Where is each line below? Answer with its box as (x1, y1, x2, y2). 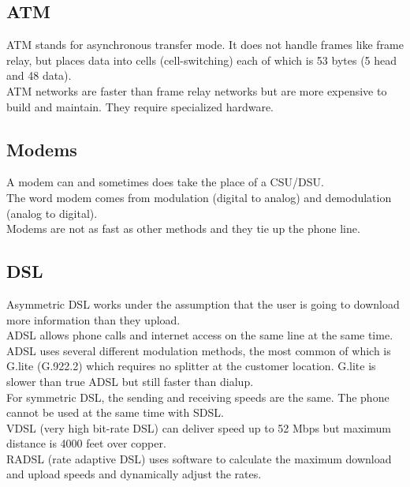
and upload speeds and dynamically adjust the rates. (6, 466, 262, 482)
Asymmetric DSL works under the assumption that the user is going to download (6, 295, 400, 312)
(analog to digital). (6, 204, 98, 221)
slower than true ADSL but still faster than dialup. (6, 373, 254, 389)
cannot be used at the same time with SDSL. (6, 404, 224, 421)
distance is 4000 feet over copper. (6, 435, 166, 451)
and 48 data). (6, 67, 72, 84)
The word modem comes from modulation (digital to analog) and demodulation (6, 189, 392, 205)
